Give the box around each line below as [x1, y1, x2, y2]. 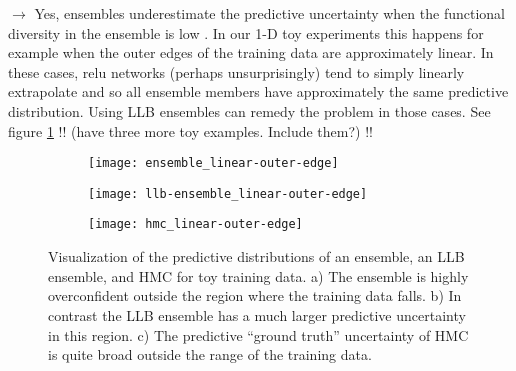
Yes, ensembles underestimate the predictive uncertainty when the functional [34, 3, 505, 23]
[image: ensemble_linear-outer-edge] [88, 156, 339, 171]
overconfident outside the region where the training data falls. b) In [48, 285, 462, 306]
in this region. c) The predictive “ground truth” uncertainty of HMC [48, 324, 469, 345]
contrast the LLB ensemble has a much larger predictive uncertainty [48, 304, 466, 325]
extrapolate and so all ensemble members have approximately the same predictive [8, 81, 509, 102]
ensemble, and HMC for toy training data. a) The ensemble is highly [48, 265, 469, 286]
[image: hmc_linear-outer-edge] [88, 217, 303, 232]
